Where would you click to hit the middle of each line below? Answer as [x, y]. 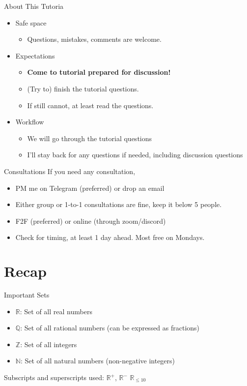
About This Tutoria [34, 6]
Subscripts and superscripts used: [54, 377]
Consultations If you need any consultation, [70, 171]
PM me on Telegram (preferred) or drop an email [90, 188]
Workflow [30, 122]
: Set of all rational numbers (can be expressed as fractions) [110, 328]
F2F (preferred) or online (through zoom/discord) [91, 221]
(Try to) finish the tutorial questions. [83, 88]
